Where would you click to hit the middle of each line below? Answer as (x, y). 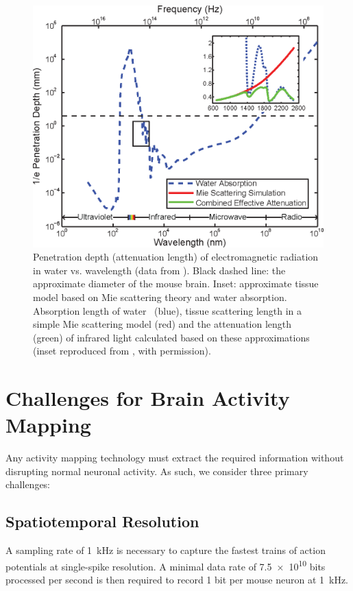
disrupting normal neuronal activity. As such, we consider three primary (157, 471)
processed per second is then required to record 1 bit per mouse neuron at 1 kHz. (177, 580)
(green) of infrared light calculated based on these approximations (171, 337)
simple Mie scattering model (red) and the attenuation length (162, 324)
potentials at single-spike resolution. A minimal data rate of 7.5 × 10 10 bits (166, 565)
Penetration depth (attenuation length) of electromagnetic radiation (176, 257)
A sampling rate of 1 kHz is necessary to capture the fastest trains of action (166, 550)
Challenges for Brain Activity (148, 398)
